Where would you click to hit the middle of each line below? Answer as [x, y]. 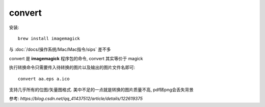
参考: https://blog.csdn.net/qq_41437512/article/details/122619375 [76, 99]
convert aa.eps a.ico [44, 79]
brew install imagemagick [49, 38]
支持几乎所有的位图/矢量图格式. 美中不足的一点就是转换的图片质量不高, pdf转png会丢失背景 [101, 89]
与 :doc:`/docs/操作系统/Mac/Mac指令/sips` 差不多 [60, 49]
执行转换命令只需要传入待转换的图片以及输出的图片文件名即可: [72, 67]
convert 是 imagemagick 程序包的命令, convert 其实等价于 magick [76, 58]
